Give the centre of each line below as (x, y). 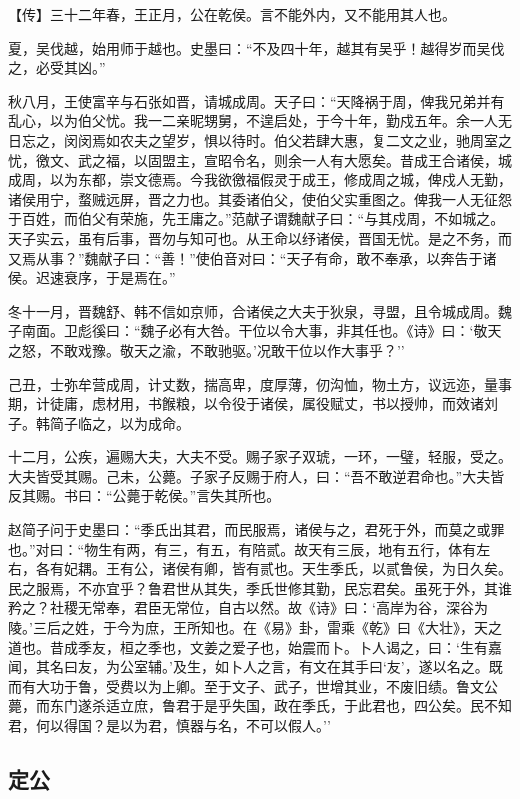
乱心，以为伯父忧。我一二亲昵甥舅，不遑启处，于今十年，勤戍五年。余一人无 (260, 120)
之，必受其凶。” (57, 67)
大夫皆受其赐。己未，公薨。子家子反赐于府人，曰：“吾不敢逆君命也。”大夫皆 (256, 475)
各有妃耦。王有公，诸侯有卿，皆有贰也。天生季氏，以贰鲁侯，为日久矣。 (273, 568)
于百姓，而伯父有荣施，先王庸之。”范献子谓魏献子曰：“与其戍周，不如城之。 (256, 218)
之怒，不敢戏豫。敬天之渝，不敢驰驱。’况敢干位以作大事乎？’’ (206, 349)
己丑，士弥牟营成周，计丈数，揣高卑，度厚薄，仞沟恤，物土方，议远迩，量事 (260, 383)
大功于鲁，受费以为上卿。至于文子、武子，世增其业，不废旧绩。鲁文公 (266, 685)
